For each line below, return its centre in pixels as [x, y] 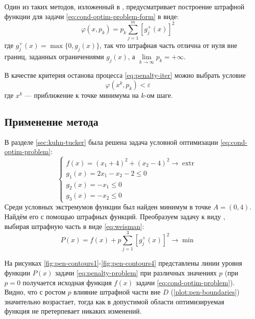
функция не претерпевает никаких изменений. [73, 311]
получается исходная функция [67, 282]
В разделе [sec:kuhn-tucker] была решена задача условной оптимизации [111, 142]
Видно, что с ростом [35, 292]
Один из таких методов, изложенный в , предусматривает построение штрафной [125, 6]
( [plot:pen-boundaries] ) [205, 292]
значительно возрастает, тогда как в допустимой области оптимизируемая [115, 301]
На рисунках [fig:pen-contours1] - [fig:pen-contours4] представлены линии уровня [123, 263]
